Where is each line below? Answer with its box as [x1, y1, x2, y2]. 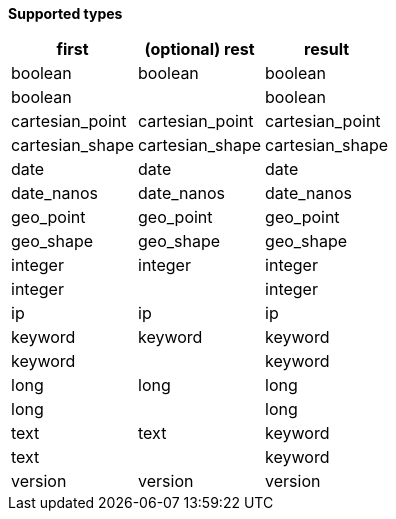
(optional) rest [144, 39, 255, 59]
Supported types [8, 5, 123, 22]
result [304, 39, 350, 59]
